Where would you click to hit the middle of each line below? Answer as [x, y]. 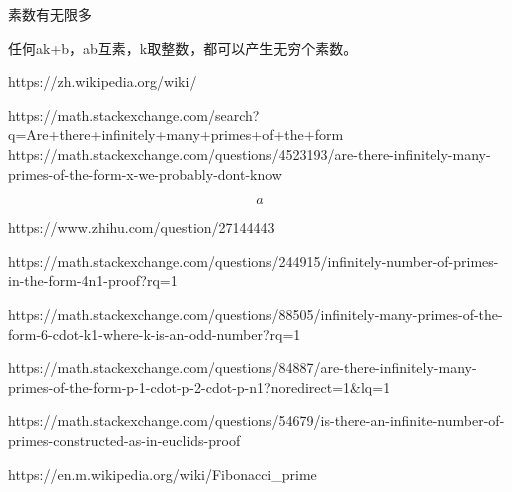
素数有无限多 [50, 14]
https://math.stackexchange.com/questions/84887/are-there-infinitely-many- [242, 367]
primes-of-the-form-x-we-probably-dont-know [145, 173]
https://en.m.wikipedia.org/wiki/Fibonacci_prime [162, 473]
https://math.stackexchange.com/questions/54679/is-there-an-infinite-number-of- [256, 420]
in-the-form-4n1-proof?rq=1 [93, 280]
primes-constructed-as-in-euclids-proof [124, 439]
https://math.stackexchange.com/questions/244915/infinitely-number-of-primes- [253, 260]
